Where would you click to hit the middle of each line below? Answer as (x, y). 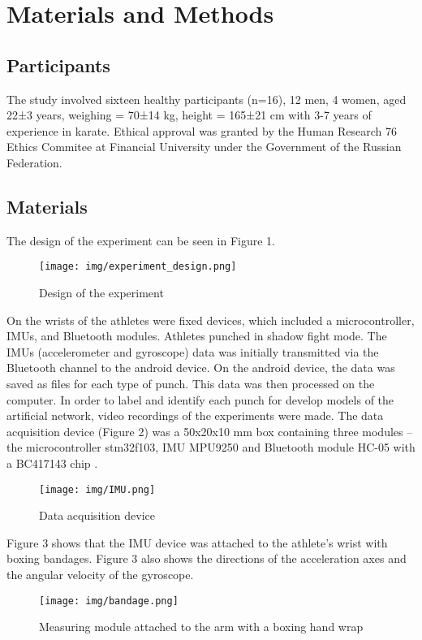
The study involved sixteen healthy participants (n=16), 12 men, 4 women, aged (207, 99)
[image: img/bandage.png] (109, 601)
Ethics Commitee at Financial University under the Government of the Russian (204, 147)
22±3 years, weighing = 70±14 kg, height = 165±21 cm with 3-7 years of (189, 115)
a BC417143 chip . (52, 463)
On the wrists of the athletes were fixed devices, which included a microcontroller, (211, 320)
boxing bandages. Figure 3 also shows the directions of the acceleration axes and (207, 558)
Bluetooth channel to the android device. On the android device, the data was (201, 368)
